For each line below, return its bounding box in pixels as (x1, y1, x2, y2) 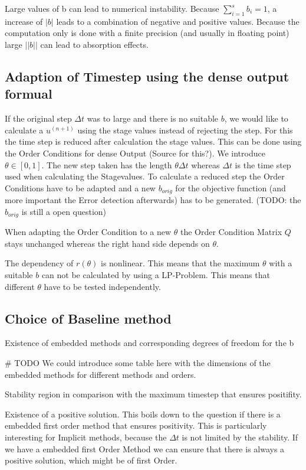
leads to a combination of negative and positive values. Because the (56, 15, 300, 27)
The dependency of (5, 257, 74, 269)
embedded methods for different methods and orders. (5, 368, 196, 380)
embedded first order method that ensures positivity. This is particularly (5, 419, 267, 432)
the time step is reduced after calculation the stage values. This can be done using (5, 135, 302, 148)
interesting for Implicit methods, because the (5, 430, 167, 443)
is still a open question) (21, 205, 107, 217)
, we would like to (224, 112, 288, 125)
